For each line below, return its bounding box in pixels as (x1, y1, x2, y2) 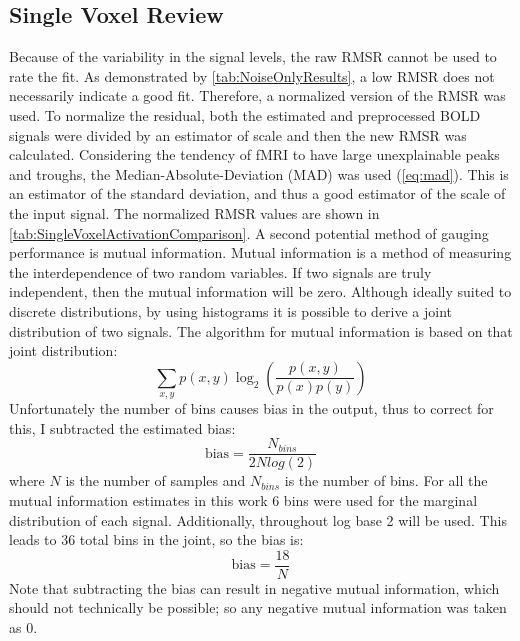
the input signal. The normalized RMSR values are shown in (9, 202, 380, 223)
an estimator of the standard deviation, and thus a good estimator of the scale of (9, 183, 506, 204)
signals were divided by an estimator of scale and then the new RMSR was (9, 124, 467, 145)
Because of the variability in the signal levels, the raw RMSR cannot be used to (9, 46, 497, 67)
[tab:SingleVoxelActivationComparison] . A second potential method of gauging (9, 222, 489, 243)
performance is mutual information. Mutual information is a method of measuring (9, 242, 512, 263)
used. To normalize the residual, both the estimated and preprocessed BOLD (9, 104, 481, 125)
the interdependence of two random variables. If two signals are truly (9, 261, 432, 282)
